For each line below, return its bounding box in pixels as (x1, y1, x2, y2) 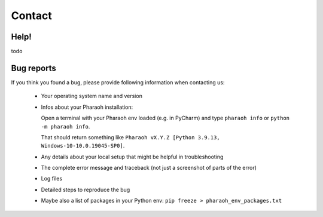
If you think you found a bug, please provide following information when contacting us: (11, 78, 225, 86)
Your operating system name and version (41, 93, 143, 100)
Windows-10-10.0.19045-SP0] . (41, 142, 125, 149)
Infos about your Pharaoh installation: (41, 103, 133, 111)
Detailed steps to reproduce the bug (41, 186, 130, 193)
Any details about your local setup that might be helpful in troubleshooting (41, 153, 224, 160)
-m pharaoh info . (41, 123, 90, 130)
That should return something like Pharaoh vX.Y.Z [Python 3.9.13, (41, 133, 221, 140)
